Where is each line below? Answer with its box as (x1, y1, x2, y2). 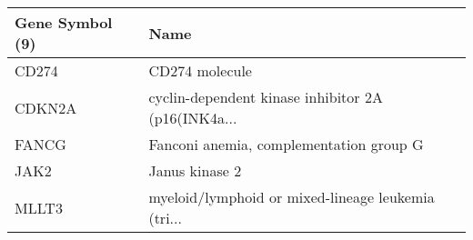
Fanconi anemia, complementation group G (148, 134, 424, 155)
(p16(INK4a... (148, 107, 237, 128)
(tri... (148, 207, 182, 228)
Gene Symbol (15, 12, 113, 33)
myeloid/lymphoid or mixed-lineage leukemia (148, 186, 435, 207)
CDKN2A (15, 96, 77, 118)
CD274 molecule (148, 60, 252, 81)
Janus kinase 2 (148, 160, 242, 181)
